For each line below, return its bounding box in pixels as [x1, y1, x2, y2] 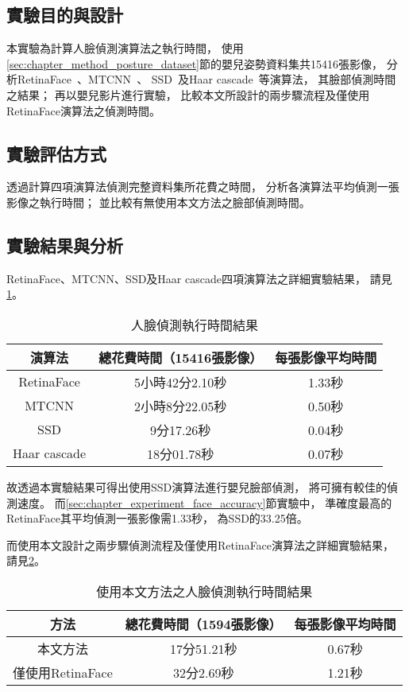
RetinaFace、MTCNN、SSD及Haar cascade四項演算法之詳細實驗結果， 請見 [6, 270, 392, 286]
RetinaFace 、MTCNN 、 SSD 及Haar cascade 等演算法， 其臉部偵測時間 [17, 71, 396, 87]
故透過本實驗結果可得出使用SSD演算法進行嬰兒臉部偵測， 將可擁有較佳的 [6, 478, 387, 495]
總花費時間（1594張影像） [125, 614, 282, 633]
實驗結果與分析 [6, 232, 123, 257]
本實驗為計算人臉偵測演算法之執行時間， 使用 [6, 40, 244, 56]
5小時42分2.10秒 [133, 372, 227, 391]
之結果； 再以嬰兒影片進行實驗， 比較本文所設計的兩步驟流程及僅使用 [6, 86, 370, 103]
